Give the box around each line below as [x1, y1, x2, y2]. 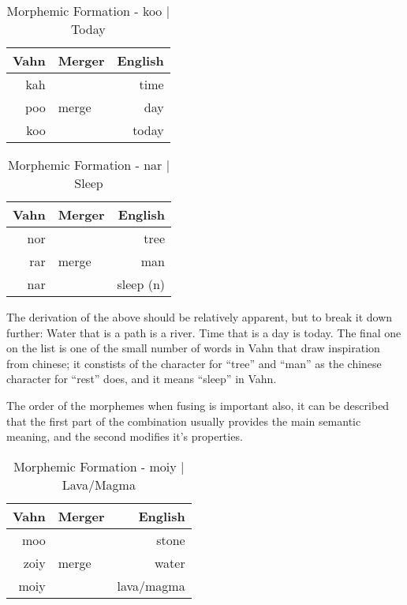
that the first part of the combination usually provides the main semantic [6, 412, 361, 429]
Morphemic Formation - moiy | [13, 457, 185, 475]
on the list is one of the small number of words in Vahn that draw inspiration [6, 340, 380, 356]
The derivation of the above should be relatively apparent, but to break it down [6, 309, 393, 325]
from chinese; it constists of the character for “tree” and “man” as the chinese [6, 355, 382, 371]
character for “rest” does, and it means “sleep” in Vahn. [6, 370, 277, 387]
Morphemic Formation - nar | [7, 156, 170, 174]
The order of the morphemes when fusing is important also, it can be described [6, 396, 390, 413]
